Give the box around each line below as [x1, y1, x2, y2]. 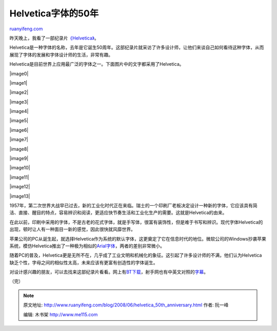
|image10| [9, 165, 30, 171]
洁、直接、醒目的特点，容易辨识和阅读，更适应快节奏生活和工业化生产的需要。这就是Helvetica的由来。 [9, 209, 227, 216]
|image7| [9, 137, 28, 143]
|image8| [9, 146, 29, 152]
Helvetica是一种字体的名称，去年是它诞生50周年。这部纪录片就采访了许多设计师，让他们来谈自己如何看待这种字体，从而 [9, 44, 264, 51]
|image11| [9, 174, 29, 180]
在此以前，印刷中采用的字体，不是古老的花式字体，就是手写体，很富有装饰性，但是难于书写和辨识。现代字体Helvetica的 [9, 219, 263, 225]
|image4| [9, 108, 29, 114]
